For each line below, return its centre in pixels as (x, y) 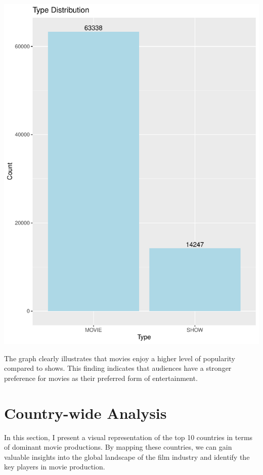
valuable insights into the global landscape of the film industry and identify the (127, 457)
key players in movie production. (55, 467)
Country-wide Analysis (85, 413)
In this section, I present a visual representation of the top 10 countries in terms (128, 437)
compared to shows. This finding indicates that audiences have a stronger (118, 368)
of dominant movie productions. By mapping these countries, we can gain (118, 447)
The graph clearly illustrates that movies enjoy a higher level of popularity (120, 358)
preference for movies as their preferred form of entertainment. (101, 378)
